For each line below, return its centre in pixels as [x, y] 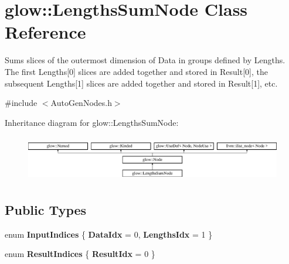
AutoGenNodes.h [81, 103]
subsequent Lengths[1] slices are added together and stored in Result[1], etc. [141, 83]
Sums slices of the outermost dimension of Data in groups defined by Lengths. [145, 60]
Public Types [46, 209]
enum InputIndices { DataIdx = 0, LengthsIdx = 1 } [109, 234]
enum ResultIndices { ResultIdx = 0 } [80, 254]
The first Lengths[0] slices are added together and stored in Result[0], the [136, 71]
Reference [45, 32]
